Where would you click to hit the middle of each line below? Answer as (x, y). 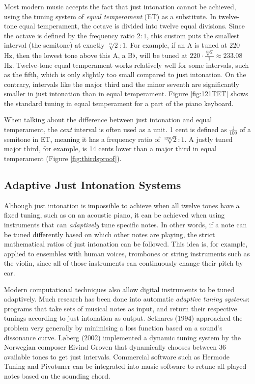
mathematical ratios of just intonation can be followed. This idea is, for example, (126, 244)
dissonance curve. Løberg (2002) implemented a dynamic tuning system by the (123, 337)
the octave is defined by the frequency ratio (69, 35)
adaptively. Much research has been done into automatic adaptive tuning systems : (127, 299)
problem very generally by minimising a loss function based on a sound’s (113, 328)
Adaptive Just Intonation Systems (93, 185)
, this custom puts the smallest (193, 35)
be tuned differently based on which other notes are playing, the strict (110, 234)
